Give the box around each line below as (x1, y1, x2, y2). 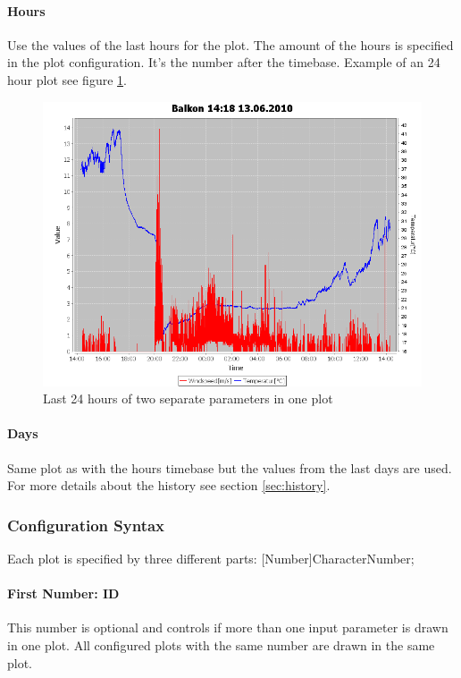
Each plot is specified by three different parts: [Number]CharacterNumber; (7, 548, 415, 567)
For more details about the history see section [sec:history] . (7, 476, 331, 495)
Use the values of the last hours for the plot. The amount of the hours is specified (7, 35, 454, 54)
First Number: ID (7, 584, 120, 603)
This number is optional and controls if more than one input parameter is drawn (7, 618, 448, 637)
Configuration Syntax (7, 513, 165, 536)
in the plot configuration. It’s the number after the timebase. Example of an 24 (7, 53, 440, 72)
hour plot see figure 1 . (7, 70, 127, 89)
